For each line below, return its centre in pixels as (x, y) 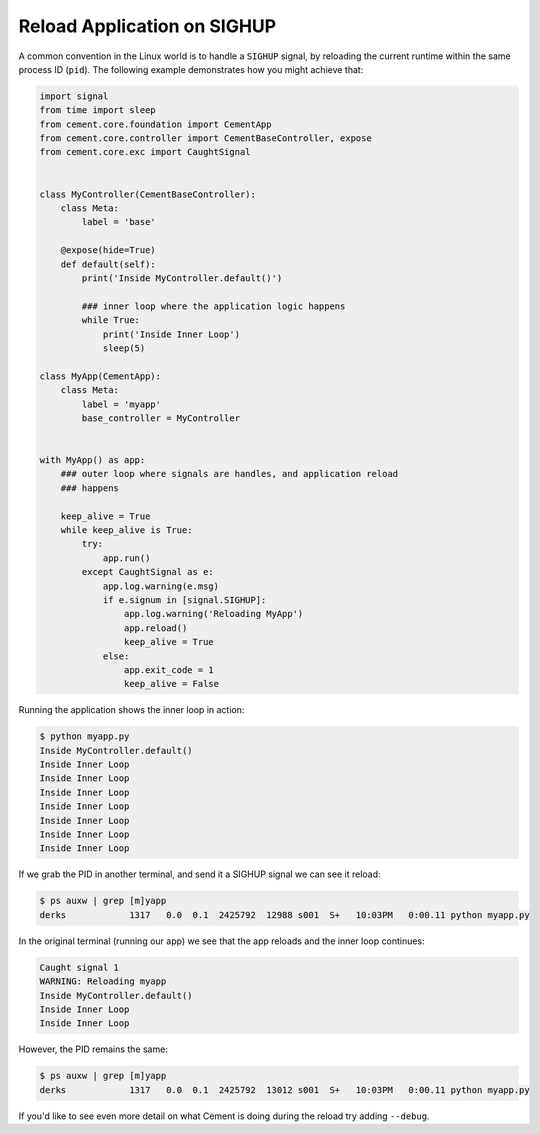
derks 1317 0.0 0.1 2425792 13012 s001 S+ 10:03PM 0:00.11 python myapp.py (284, 1089)
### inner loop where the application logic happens (213, 306)
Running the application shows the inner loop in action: (131, 710)
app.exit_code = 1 (168, 669)
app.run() (126, 558)
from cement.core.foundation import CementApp (155, 124)
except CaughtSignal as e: (147, 572)
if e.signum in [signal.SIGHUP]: (184, 599)
